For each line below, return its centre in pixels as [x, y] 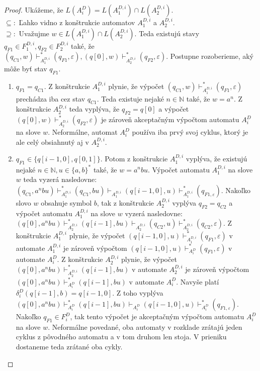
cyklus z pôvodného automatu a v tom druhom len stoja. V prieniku [121, 337]
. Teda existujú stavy [167, 33]
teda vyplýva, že [94, 109]
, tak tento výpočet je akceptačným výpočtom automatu [157, 316]
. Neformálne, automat [83, 132]
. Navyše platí [198, 281]
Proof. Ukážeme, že [34, 10]
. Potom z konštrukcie [134, 159]
